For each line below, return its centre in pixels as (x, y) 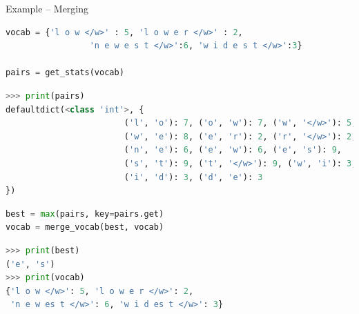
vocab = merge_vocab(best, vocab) (85, 227)
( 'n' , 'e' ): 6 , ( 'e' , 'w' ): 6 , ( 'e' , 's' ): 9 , (233, 150)
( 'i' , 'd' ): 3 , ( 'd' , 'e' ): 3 (193, 177)
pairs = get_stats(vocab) (65, 73)
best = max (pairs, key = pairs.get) (85, 214)
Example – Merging (47, 8)
